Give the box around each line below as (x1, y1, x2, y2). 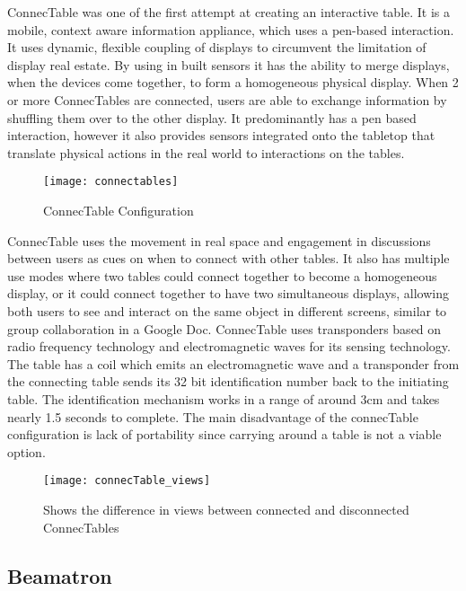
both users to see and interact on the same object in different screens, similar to (7, 301, 447, 320)
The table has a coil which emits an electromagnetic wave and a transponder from (7, 354, 460, 373)
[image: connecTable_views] (43, 474, 211, 488)
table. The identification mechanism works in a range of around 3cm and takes (7, 389, 440, 408)
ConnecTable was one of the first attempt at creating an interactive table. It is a (7, 3, 451, 21)
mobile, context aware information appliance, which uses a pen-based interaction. (7, 20, 454, 39)
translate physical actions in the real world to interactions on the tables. (7, 143, 405, 162)
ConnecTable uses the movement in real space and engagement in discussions (7, 231, 431, 250)
